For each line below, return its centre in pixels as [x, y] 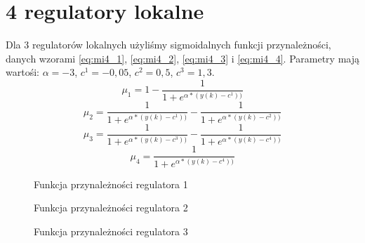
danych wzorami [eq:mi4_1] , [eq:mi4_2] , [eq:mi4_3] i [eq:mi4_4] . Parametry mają [182, 58]
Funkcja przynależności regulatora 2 [111, 208]
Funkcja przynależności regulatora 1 [111, 184]
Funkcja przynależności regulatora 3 [111, 231]
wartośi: [22, 72]
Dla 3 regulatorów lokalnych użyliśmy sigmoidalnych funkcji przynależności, [168, 45]
